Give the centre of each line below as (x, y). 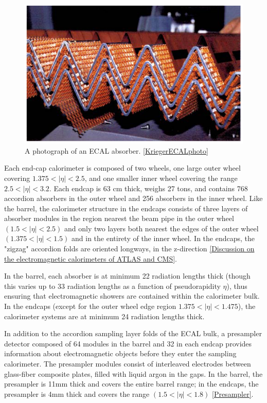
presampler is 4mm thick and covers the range (77, 393)
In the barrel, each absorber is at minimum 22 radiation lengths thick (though (127, 276)
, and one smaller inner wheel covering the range (161, 178)
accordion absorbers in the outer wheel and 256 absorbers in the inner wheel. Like (133, 198)
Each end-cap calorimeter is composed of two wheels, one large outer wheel (122, 168)
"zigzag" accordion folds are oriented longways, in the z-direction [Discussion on (129, 249)
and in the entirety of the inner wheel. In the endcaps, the (163, 238)
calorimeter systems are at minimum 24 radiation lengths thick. (104, 316)
